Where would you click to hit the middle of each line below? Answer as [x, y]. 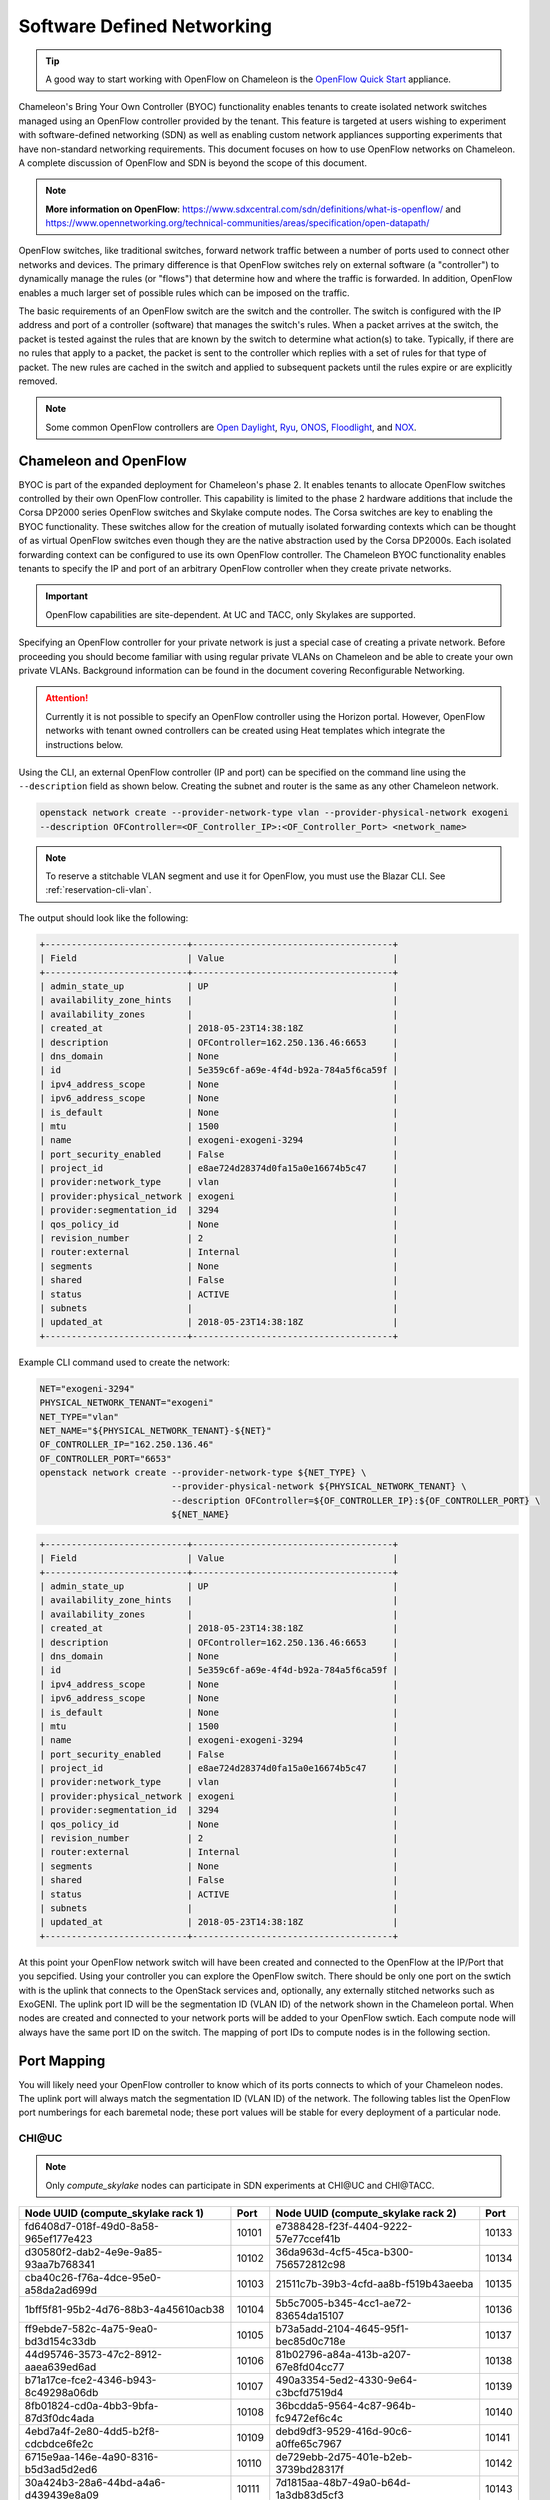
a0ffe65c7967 [308, 2444]
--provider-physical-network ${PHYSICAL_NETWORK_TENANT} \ [319, 1486]
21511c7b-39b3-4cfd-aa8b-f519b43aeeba [374, 2284]
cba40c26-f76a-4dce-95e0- [93, 2278]
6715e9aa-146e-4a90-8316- [91, 2457]
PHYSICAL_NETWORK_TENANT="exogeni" [126, 1403]
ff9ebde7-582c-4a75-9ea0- [91, 2329]
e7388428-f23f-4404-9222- [344, 2227]
